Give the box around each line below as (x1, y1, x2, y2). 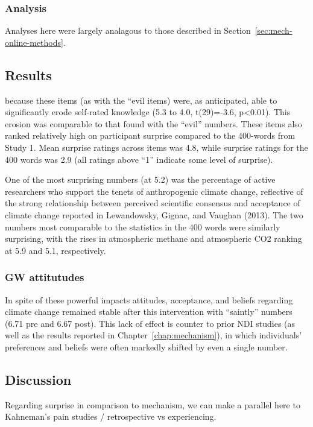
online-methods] (5, 36, 63, 48)
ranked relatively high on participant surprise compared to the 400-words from (5, 129, 296, 142)
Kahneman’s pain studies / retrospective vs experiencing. (5, 410, 217, 423)
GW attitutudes (5, 270, 84, 285)
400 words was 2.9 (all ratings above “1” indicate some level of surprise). (5, 153, 273, 165)
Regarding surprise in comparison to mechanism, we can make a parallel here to (5, 398, 300, 411)
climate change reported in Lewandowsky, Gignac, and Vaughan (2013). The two (5, 208, 303, 221)
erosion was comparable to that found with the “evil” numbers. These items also (5, 117, 302, 130)
